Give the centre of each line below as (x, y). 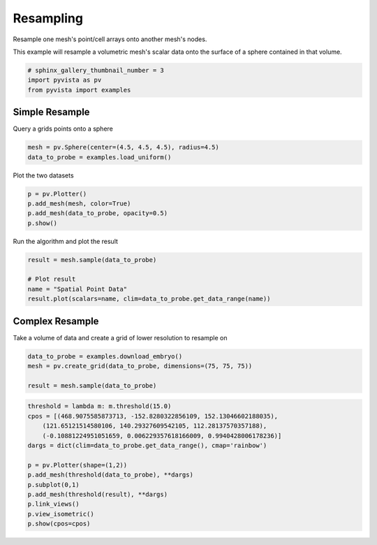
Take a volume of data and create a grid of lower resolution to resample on (120, 337)
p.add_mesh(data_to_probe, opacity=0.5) (97, 213)
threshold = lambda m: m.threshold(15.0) (99, 406)
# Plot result (52, 279)
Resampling (48, 18)
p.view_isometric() (61, 514)
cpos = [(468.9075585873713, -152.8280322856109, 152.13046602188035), (153, 416)
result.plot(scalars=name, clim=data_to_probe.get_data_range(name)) (149, 299)
